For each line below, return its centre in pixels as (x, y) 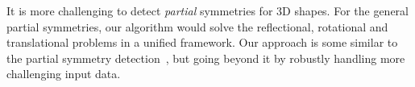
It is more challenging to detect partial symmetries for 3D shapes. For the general (207, 10)
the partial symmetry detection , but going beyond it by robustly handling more (206, 58)
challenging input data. (64, 74)
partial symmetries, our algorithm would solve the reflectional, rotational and (197, 26)
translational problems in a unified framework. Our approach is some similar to (202, 42)
